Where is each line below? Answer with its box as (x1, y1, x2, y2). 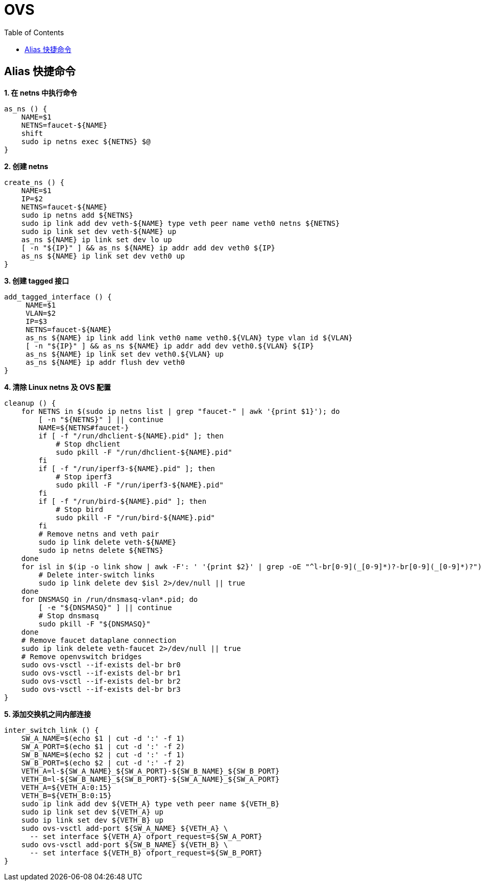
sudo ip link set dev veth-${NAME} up (21, 227, 177, 236)
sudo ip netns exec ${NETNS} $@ (21, 137, 151, 146)
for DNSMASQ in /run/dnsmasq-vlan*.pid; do (21, 595, 198, 603)
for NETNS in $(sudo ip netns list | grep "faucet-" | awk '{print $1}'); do (21, 407, 340, 415)
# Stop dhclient (56, 439, 120, 448)
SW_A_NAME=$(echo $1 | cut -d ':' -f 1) (21, 734, 185, 742)
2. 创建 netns (4, 161, 49, 171)
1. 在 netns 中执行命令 (4, 88, 77, 97)
